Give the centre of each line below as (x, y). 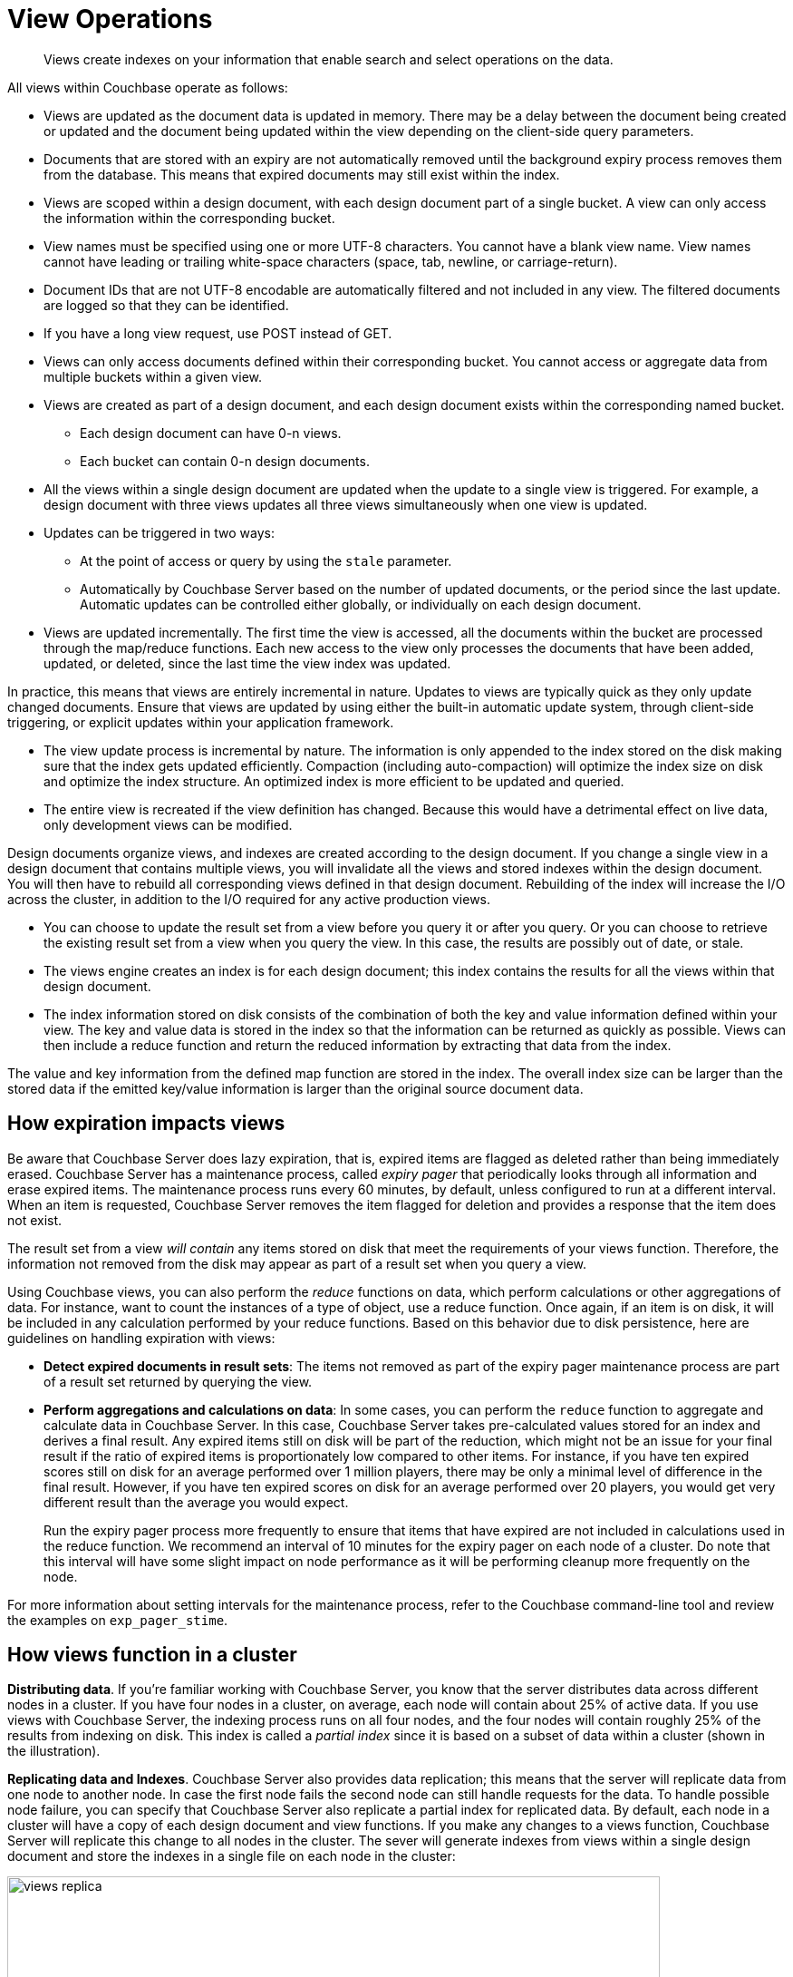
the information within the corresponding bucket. (189, 218)
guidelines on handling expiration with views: (141, 1338)
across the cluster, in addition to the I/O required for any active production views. (249, 899)
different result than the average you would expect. (196, 1502)
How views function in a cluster (152, 1655)
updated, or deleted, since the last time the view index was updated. (247, 663)
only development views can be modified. (168, 824)
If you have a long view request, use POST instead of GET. (218, 333)
